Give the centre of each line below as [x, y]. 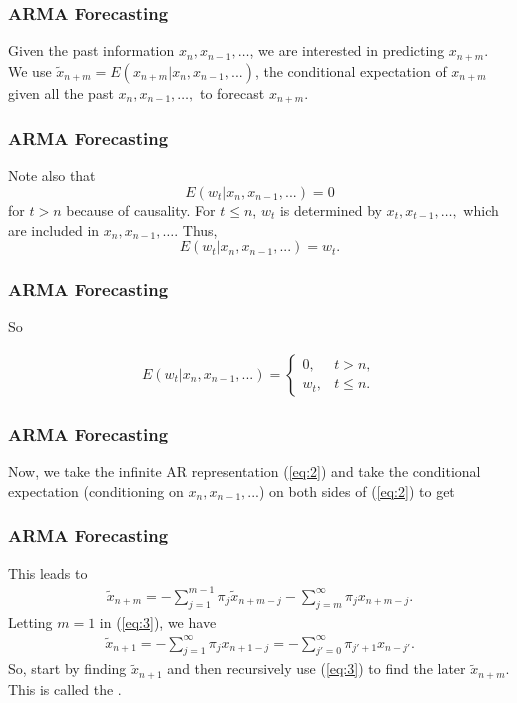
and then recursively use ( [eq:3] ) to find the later [316, 668]
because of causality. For [141, 209]
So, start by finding [67, 668]
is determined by [330, 209]
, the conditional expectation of [350, 70]
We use [30, 70]
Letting [30, 621]
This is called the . [65, 688]
